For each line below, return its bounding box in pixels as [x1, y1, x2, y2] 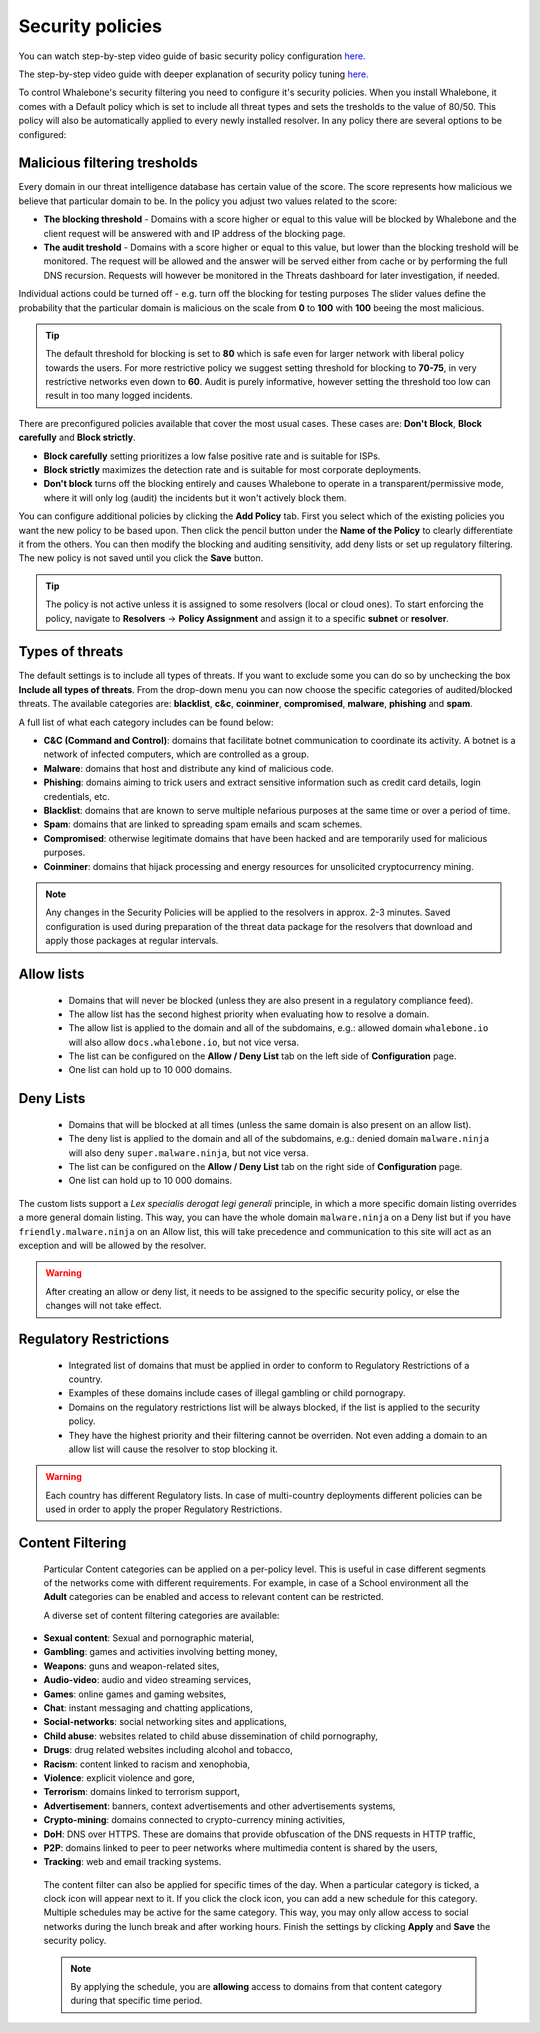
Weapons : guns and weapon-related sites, [43, 1660, 220, 1672]
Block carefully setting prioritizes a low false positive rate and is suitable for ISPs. [43, 450, 381, 462]
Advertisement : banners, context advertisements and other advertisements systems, [43, 1800, 396, 1812]
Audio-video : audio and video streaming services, [43, 1674, 252, 1686]
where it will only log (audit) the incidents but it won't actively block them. [43, 491, 347, 504]
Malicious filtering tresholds [18, 155, 199, 172]
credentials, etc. [43, 790, 110, 802]
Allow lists [18, 965, 85, 982]
